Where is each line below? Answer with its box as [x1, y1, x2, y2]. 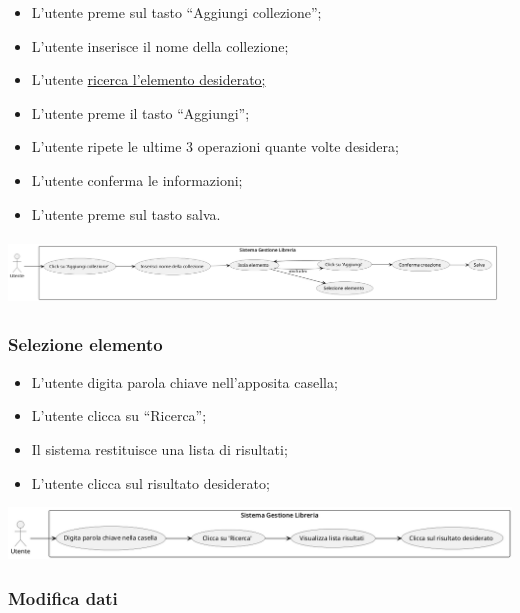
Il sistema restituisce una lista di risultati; [31, 438, 288, 459]
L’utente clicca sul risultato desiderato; [31, 472, 270, 493]
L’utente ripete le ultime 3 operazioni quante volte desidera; [31, 136, 399, 157]
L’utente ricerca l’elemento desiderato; [31, 69, 266, 90]
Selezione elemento [8, 332, 163, 357]
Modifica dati [8, 585, 118, 610]
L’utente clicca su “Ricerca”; [31, 405, 207, 426]
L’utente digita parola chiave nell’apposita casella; [31, 371, 338, 392]
